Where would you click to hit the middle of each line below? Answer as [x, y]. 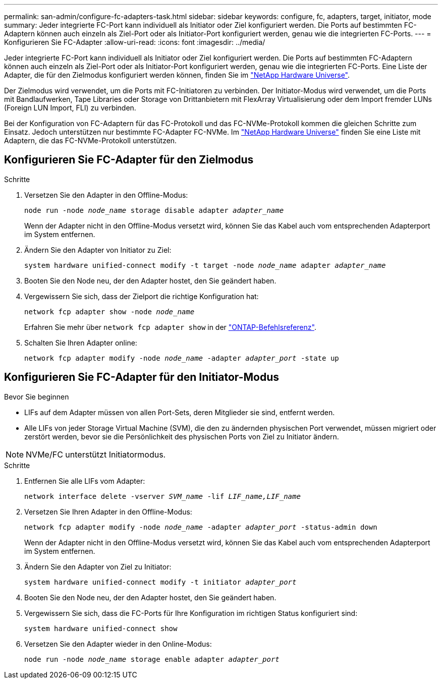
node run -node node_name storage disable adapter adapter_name [154, 210]
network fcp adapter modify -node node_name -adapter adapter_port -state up [182, 358]
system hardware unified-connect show [101, 628]
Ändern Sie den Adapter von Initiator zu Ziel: [98, 250]
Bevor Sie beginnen [37, 396]
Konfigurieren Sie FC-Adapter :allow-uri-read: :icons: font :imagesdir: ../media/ [135, 42]
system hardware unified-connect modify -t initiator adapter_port [160, 582]
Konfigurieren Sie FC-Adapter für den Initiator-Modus [142, 377]
